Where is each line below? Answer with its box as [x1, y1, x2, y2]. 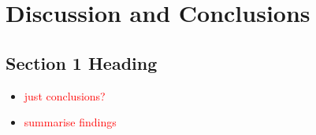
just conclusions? [24, 87, 106, 104]
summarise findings [24, 114, 117, 130]
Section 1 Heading [6, 50, 158, 75]
